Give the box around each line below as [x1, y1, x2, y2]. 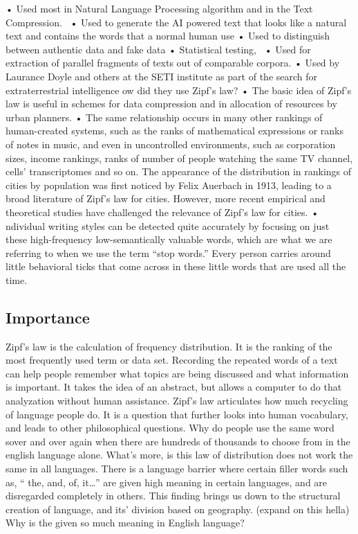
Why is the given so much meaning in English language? [6, 515, 245, 530]
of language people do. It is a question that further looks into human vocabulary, [6, 407, 348, 421]
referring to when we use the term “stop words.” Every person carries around [6, 245, 331, 260]
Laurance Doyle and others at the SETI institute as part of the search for [6, 69, 318, 83]
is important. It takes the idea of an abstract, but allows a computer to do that [6, 380, 342, 394]
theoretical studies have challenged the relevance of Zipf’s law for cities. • [6, 204, 319, 219]
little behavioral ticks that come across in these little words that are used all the [6, 259, 346, 274]
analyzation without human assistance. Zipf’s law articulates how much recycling [6, 393, 348, 408]
